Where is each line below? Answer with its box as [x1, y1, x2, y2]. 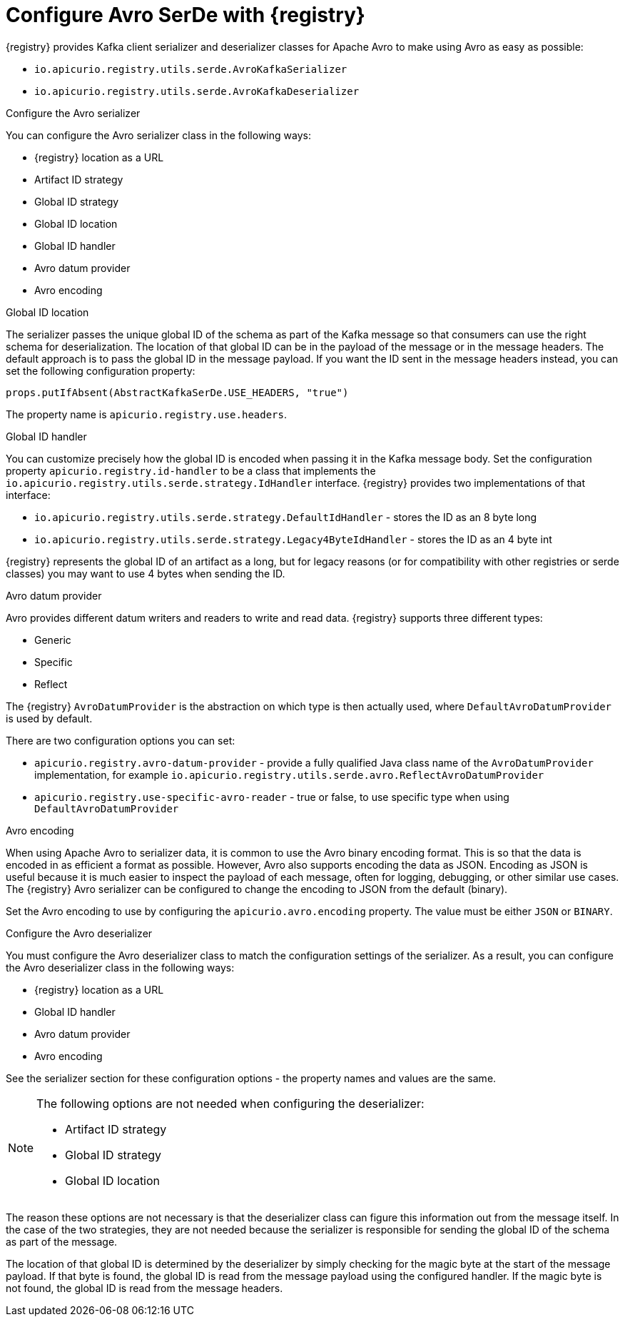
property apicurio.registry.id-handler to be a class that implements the [6, 464, 376, 477]
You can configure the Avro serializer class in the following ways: [6, 128, 311, 141]
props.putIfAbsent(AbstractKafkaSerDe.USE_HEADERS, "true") [6, 386, 349, 398]
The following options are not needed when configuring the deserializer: [36, 1096, 425, 1111]
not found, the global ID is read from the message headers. [6, 1281, 283, 1294]
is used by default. [6, 712, 93, 725]
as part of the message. [6, 1235, 118, 1248]
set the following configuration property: [6, 364, 195, 377]
